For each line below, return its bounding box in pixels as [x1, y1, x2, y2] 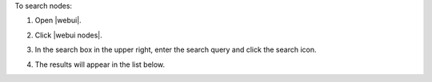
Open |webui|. [34, 16, 82, 25]
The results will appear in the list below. [34, 60, 166, 69]
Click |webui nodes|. [34, 30, 103, 40]
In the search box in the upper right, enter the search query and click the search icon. [34, 45, 317, 55]
